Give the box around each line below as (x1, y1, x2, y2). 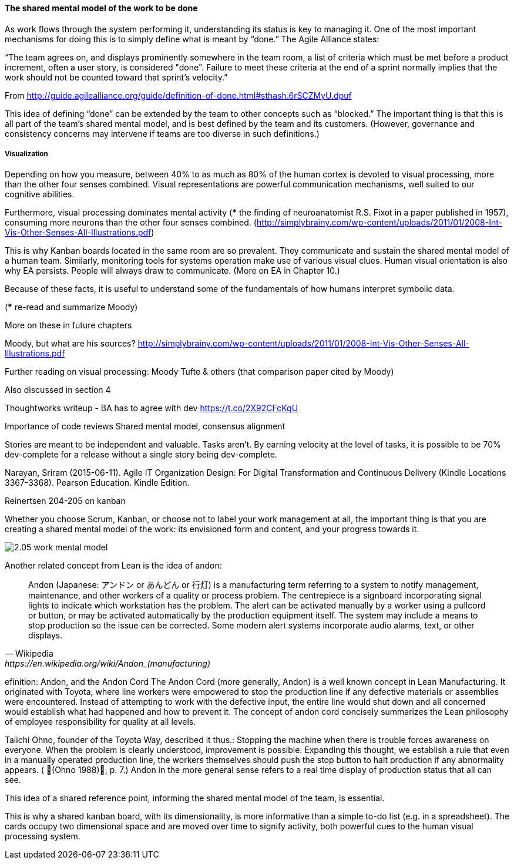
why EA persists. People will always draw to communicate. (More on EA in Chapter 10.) (5, 265, 340, 276)
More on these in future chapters (5, 320, 132, 331)
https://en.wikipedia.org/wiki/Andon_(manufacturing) (5, 658, 210, 669)
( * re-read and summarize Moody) (5, 302, 138, 312)
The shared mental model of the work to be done (5, 3, 198, 13)
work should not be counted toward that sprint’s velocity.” (5, 72, 228, 82)
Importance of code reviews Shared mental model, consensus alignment (5, 421, 285, 432)
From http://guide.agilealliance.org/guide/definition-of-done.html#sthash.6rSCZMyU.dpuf (5, 90, 352, 100)
